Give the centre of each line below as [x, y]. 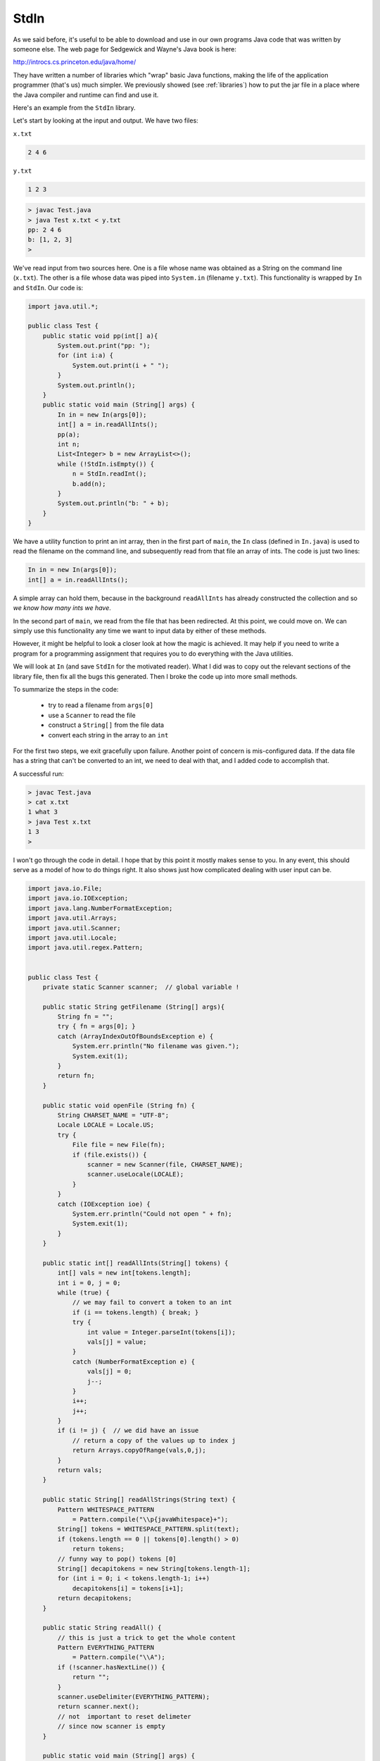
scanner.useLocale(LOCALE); [135, 1174]
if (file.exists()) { [109, 1155]
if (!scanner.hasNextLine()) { [111, 1667]
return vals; [80, 1470]
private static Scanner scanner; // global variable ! [141, 987]
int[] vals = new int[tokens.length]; [124, 1273]
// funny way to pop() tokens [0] [117, 1559]
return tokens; [98, 1549]
